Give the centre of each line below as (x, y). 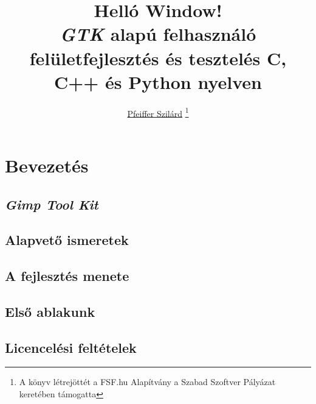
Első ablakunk (50, 311)
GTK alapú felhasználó (158, 34)
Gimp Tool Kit (52, 204)
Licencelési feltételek (71, 347)
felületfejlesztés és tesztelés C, (158, 58)
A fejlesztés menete (67, 276)
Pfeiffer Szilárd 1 (158, 112)
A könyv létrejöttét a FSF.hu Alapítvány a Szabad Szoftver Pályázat (147, 382)
